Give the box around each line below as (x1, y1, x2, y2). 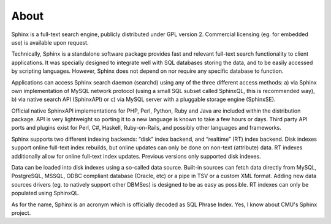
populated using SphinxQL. (11, 190, 80, 197)
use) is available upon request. (11, 39, 89, 46)
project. (11, 209, 31, 217)
